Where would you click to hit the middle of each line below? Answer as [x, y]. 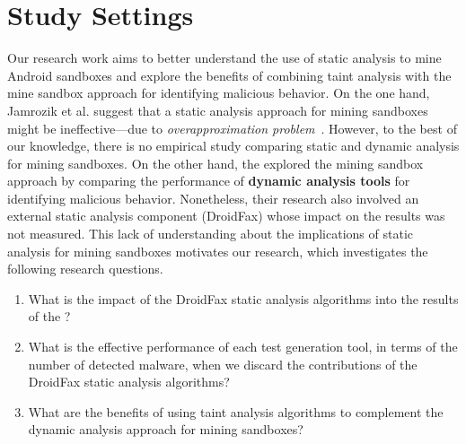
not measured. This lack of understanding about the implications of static [210, 234]
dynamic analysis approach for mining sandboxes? [166, 429]
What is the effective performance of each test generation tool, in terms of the [243, 347]
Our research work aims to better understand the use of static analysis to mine [224, 58]
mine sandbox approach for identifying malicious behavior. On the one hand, [219, 93]
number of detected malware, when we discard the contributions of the [223, 364]
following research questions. [85, 269]
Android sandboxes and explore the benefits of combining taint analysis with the [229, 75]
